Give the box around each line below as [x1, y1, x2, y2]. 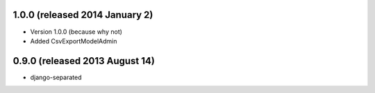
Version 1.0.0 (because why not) [30, 28, 123, 36]
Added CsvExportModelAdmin [30, 37, 117, 45]
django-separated [30, 73, 82, 81]
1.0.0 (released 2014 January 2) [12, 9, 153, 21]
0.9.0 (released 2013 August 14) [12, 55, 156, 67]
